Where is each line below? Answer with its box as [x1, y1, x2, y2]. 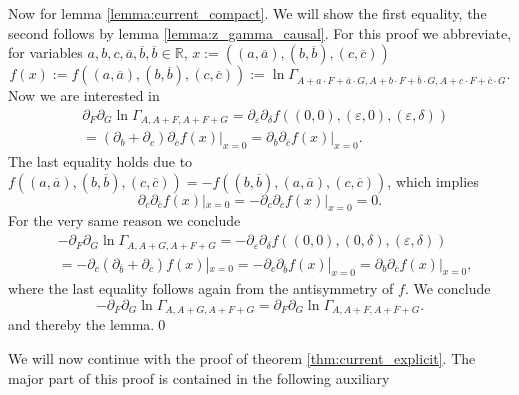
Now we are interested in [8, 85, 160, 106]
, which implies [387, 170, 479, 191]
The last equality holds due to [8, 151, 193, 172]
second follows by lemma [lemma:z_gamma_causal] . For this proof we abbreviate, [8, 22, 512, 43]
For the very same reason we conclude [8, 210, 241, 231]
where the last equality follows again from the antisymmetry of [8, 278, 394, 299]
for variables [8, 42, 83, 63]
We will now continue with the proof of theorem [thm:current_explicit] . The [8, 348, 476, 369]
